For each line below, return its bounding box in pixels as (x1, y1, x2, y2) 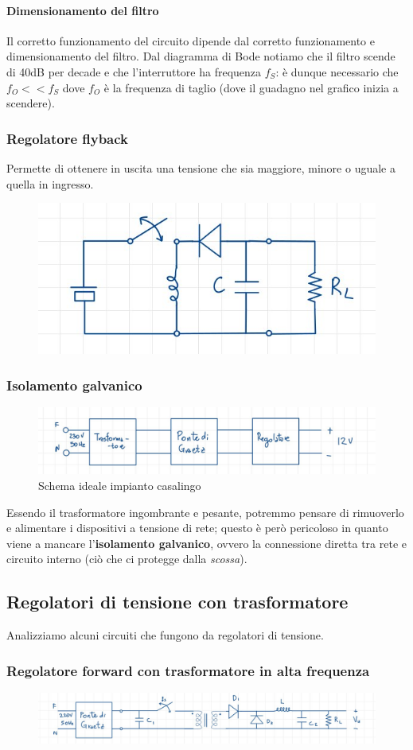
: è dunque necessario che (275, 63, 399, 80)
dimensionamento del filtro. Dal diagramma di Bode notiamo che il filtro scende (6, 48, 395, 64)
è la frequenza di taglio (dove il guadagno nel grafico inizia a (103, 79, 399, 95)
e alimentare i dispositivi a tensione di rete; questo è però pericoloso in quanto (6, 519, 388, 536)
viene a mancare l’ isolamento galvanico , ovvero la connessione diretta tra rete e (6, 534, 407, 551)
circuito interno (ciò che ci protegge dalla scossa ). (6, 550, 247, 567)
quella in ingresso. (6, 175, 94, 192)
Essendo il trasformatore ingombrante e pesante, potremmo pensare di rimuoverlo (6, 503, 404, 520)
